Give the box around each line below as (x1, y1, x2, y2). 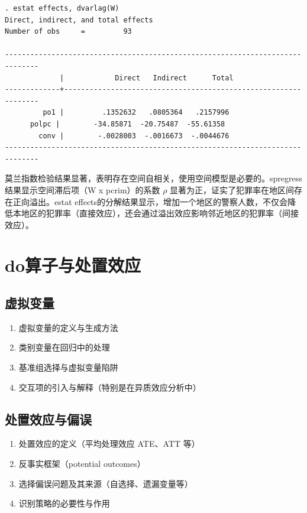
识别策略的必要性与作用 (18, 497, 110, 509)
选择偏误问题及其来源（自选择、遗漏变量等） (18, 477, 193, 489)
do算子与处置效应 (5, 253, 141, 277)
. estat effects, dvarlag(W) (5, 4, 119, 12)
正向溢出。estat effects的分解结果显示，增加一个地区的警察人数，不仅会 (12, 195, 288, 207)
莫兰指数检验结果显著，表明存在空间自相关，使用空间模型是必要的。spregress (5, 172, 302, 184)
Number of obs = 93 (5, 27, 132, 36)
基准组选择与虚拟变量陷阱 (18, 361, 118, 374)
